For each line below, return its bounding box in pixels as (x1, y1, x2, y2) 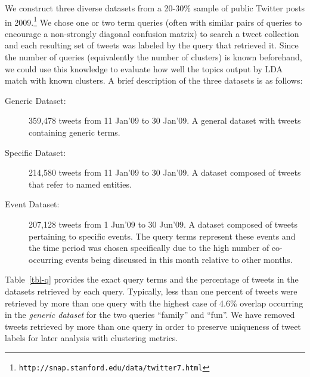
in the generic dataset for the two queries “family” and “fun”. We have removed (5, 308, 295, 321)
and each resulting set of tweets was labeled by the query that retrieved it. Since (5, 39, 299, 51)
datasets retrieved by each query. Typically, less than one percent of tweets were (5, 284, 297, 297)
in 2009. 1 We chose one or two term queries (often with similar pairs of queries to (5, 14, 302, 28)
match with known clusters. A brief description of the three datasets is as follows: (5, 74, 303, 87)
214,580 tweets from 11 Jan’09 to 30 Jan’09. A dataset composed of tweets (29, 166, 301, 179)
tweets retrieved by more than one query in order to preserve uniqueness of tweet (5, 320, 301, 332)
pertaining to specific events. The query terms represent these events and (29, 229, 296, 242)
